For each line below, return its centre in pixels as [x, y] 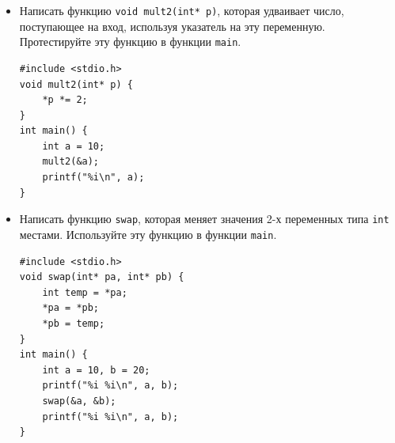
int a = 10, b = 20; [96, 370]
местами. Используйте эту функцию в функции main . [148, 234]
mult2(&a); [71, 162]
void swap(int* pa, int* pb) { [102, 277]
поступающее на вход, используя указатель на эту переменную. [172, 26]
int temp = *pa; [85, 292]
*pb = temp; [74, 323]
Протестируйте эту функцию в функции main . [130, 42]
